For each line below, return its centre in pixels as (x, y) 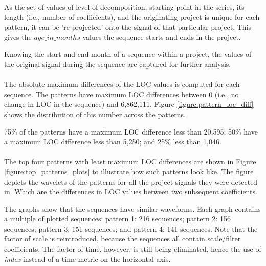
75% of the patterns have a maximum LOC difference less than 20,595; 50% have (131, 131)
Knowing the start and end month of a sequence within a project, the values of (128, 54)
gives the (18, 37)
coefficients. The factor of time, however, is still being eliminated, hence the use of (133, 249)
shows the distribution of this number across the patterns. (95, 114)
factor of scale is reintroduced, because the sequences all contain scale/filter (123, 239)
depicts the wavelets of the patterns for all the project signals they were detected (131, 181)
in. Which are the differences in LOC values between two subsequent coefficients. (131, 192)
